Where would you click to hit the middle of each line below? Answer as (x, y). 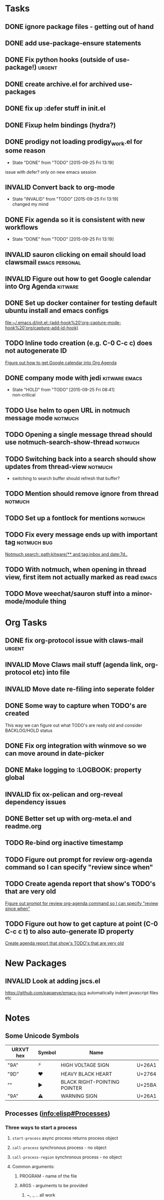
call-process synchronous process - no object (59, 1148)
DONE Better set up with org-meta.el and (68, 819)
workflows (21, 227)
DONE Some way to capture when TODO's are (76, 706)
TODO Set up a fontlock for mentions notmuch (75, 518)
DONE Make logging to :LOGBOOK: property (73, 770)
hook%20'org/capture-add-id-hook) (42, 328)
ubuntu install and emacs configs (57, 311)
